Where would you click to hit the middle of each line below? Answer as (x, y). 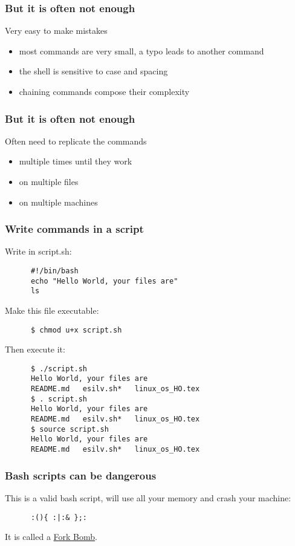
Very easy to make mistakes (56, 31)
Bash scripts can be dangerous (81, 475)
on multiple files (49, 181)
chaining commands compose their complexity (104, 91)
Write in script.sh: (38, 251)
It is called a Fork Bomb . (51, 537)
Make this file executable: (52, 310)
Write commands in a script (74, 229)
